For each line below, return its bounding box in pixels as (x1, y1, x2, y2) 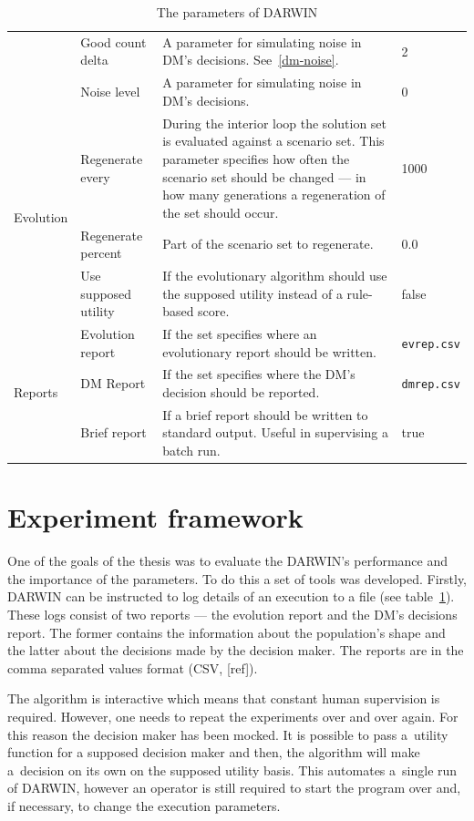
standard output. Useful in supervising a (162, 423, 388, 442)
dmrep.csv (401, 378, 460, 392)
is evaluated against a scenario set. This (162, 131, 385, 150)
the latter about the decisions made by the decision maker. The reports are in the (7, 641, 464, 660)
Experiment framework (7, 498, 304, 536)
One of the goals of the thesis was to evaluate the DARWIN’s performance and (7, 551, 448, 570)
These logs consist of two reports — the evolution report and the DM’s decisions (7, 605, 458, 624)
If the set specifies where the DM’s (162, 364, 355, 384)
